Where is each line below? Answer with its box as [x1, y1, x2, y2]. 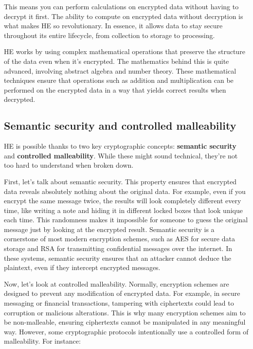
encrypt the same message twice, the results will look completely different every [4, 195, 241, 206]
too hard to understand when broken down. [4, 160, 134, 170]
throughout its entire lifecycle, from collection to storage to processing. [4, 30, 215, 40]
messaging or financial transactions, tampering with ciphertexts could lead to [4, 298, 234, 308]
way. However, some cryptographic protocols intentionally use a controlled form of [4, 326, 249, 336]
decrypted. [4, 94, 36, 104]
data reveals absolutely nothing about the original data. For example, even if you [4, 186, 246, 196]
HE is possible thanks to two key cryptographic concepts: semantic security [4, 141, 236, 151]
